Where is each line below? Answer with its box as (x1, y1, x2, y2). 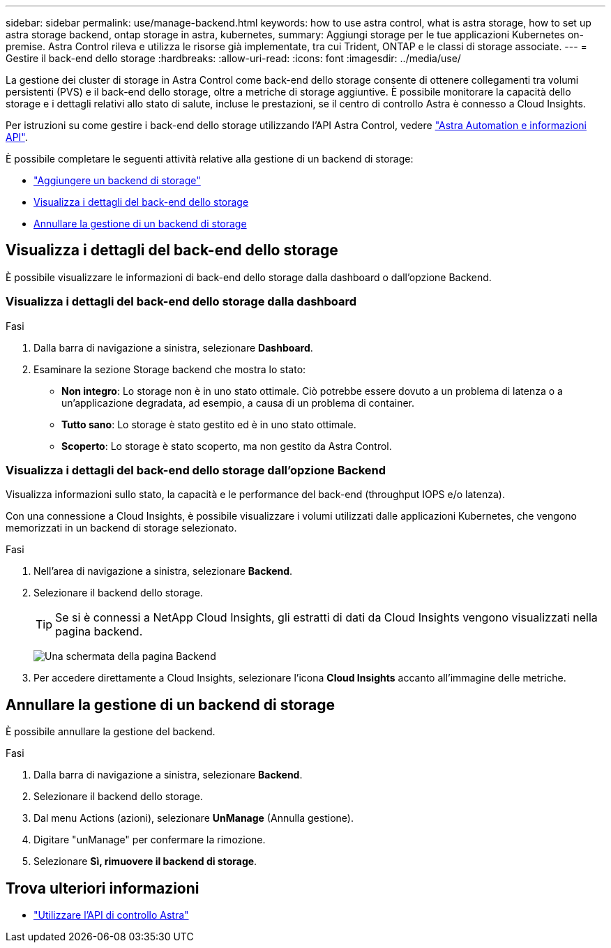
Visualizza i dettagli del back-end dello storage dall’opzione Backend (6, 462, 386, 477)
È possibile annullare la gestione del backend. (6, 725, 216, 738)
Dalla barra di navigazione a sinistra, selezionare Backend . (33, 769, 303, 781)
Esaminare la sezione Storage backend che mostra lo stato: (33, 363, 306, 375)
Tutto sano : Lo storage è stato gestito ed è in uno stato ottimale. (61, 418, 356, 430)
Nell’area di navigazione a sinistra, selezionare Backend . (33, 565, 293, 578)
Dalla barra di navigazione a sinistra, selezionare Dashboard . (33, 341, 313, 354)
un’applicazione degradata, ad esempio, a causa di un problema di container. (61, 396, 415, 409)
